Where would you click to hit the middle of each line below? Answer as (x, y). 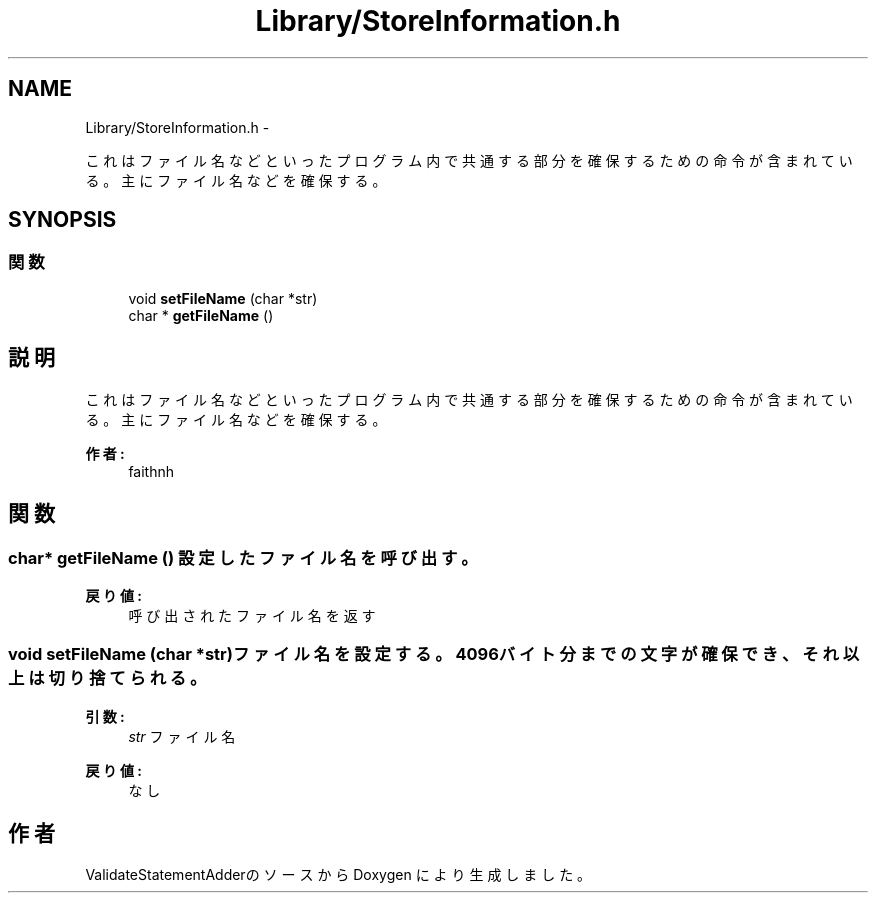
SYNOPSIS (62, 220)
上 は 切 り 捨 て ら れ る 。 (107, 678)
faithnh (151, 471)
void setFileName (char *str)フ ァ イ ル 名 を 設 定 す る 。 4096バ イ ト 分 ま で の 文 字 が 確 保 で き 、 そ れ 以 (434, 654)
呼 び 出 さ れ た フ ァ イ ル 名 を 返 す (252, 615)
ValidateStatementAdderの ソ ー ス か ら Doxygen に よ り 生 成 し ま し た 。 (338, 875)
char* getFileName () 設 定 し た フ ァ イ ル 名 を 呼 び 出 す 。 (243, 557)
